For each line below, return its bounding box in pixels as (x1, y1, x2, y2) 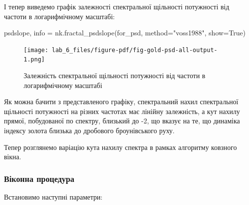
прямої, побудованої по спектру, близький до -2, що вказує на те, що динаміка (4, 116, 240, 126)
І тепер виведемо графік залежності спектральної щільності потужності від (4, 1, 229, 11)
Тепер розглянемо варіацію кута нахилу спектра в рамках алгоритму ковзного (4, 142, 237, 152)
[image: (24, 46, 49, 54)
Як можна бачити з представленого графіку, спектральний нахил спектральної (4, 96, 239, 107)
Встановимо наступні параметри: (4, 192, 103, 202)
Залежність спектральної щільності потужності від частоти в (24, 70, 206, 81)
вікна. (4, 151, 21, 162)
